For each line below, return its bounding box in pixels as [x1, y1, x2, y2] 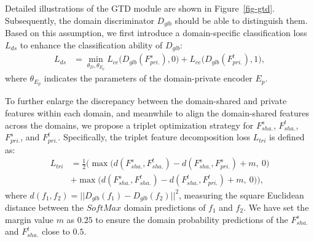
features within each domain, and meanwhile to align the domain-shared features [5, 106, 310, 119]
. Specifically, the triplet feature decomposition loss [58, 130, 250, 143]
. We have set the [243, 200, 309, 213]
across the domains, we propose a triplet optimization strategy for [5, 118, 254, 131]
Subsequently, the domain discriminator [5, 13, 154, 26]
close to [41, 225, 70, 238]
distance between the [5, 200, 84, 213]
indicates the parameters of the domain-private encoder [44, 72, 253, 85]
